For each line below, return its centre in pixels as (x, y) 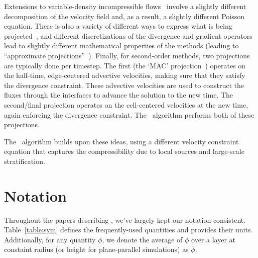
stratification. (25, 161)
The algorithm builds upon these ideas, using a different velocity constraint (121, 141)
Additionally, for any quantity (50, 239)
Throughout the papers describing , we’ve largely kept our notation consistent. (125, 220)
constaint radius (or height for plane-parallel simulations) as (96, 249)
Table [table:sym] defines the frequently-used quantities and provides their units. (128, 230)
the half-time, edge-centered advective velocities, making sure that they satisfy (125, 75)
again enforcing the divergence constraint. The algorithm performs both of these (129, 114)
